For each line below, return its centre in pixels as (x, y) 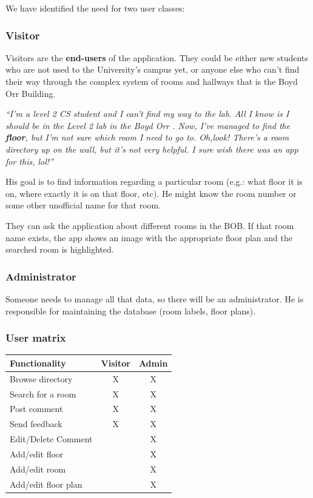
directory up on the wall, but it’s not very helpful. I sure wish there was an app (152, 149)
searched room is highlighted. (60, 249)
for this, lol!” (29, 161)
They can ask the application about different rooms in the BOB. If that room (150, 225)
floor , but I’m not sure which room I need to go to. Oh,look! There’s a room (147, 137)
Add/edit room (38, 469)
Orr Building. (31, 93)
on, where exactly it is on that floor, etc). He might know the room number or (151, 193)
